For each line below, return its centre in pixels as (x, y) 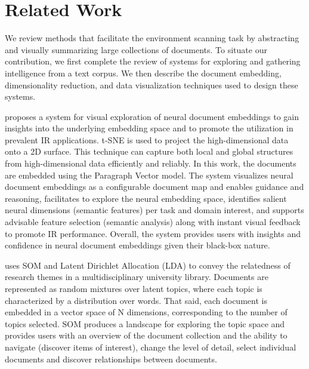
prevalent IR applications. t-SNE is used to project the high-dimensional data (147, 139)
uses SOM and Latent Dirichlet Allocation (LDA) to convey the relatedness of (148, 265)
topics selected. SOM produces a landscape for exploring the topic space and (145, 323)
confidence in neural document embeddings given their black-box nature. (137, 245)
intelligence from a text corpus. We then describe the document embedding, (143, 73)
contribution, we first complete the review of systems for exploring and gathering (153, 61)
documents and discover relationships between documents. (111, 359)
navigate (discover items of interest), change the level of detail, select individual (151, 347)
